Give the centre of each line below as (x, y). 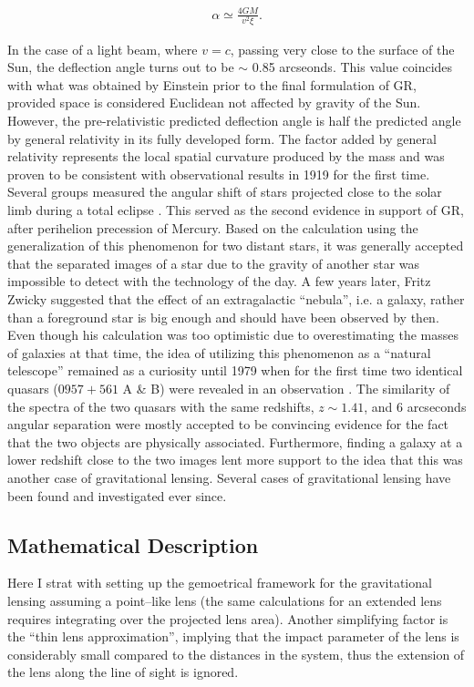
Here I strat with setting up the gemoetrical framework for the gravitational (220, 583)
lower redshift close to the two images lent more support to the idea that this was (235, 460)
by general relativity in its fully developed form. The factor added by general (222, 138)
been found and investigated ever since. (117, 495)
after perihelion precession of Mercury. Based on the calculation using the (213, 227)
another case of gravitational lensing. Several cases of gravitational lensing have (229, 477)
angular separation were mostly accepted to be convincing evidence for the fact (228, 424)
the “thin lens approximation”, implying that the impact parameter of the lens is (233, 636)
